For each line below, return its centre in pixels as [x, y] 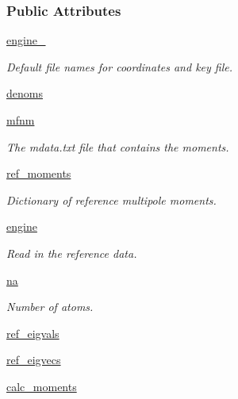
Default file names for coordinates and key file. [120, 66]
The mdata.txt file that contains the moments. [118, 146]
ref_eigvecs [34, 360]
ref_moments [39, 173]
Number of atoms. [50, 307]
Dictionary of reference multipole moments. [111, 199]
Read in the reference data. [72, 253]
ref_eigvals [33, 333]
